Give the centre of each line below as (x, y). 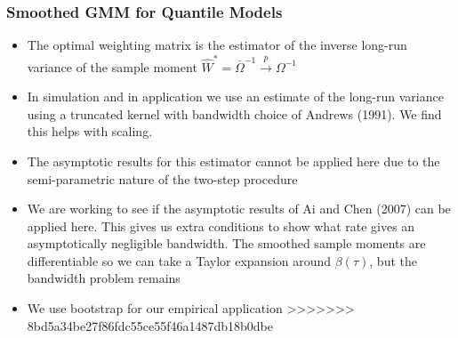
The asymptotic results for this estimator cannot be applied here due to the (233, 161)
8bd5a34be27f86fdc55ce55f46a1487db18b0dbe (150, 325)
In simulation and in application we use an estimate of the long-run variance (235, 97)
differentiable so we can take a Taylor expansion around (179, 260)
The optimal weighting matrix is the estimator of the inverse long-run (217, 45)
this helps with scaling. (90, 131)
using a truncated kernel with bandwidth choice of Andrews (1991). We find (234, 113)
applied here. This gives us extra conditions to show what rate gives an (221, 225)
